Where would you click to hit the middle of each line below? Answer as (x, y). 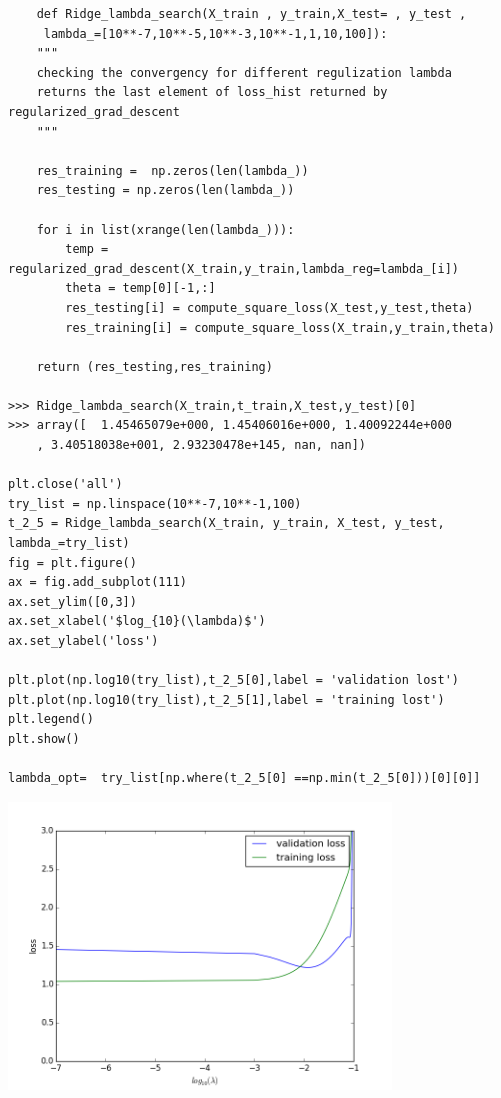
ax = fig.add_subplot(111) (97, 582)
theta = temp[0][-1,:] (140, 288)
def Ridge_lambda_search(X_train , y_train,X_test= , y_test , (251, 14)
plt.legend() (51, 719)
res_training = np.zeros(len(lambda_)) (172, 170)
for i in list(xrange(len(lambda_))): (165, 229)
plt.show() (44, 738)
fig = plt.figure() (72, 562)
